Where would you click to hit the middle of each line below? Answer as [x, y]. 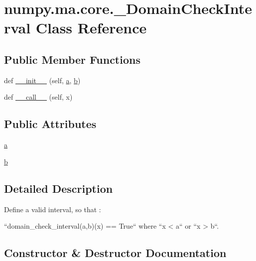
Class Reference [91, 28]
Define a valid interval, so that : [53, 209]
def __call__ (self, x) [38, 97]
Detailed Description [59, 188]
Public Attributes [50, 124]
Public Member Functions [72, 59]
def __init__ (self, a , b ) [42, 80]
